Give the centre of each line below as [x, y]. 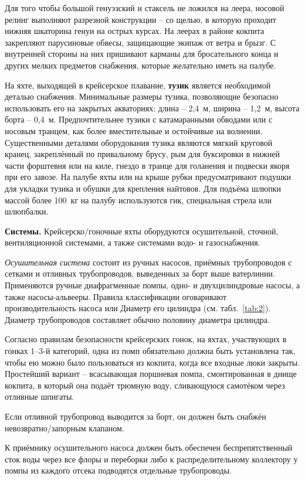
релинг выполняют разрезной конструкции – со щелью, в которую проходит [140, 19]
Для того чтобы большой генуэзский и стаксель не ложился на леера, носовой [145, 8]
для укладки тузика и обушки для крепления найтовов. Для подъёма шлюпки [143, 188]
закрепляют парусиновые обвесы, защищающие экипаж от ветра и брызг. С [140, 42]
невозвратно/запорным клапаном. [65, 428]
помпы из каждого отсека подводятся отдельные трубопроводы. [118, 470]
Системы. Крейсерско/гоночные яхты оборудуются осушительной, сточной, [142, 231]
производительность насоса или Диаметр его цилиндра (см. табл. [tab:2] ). [138, 308]
